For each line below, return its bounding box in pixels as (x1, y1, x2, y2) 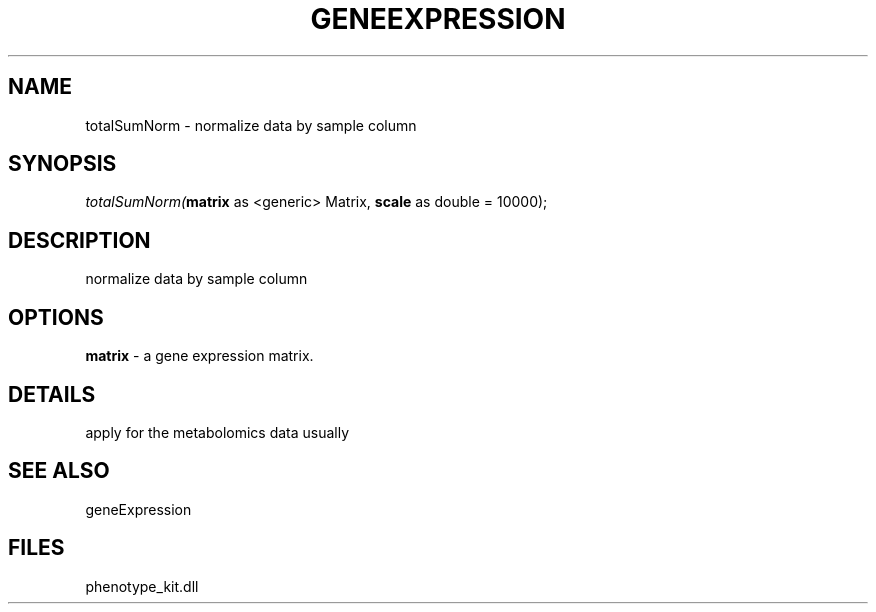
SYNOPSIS (8, 151, 117, 177)
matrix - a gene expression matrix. (85, 347, 314, 365)
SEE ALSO (8, 458, 110, 484)
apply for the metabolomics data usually (85, 423, 350, 441)
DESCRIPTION (8, 227, 151, 253)
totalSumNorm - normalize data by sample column (85, 116, 417, 134)
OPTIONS (8, 304, 104, 330)
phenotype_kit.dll (85, 577, 199, 595)
